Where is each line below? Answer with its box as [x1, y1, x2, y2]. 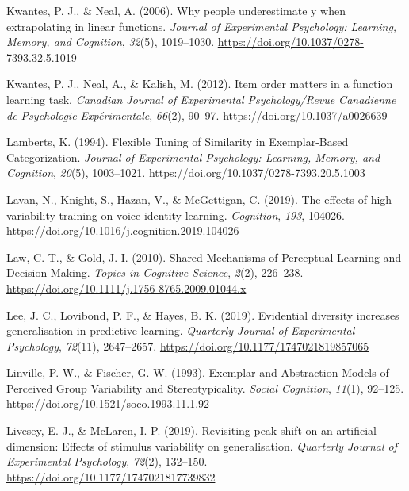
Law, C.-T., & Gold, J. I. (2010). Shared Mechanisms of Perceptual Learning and [6, 248, 402, 265]
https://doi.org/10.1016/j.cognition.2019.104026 [6, 222, 239, 239]
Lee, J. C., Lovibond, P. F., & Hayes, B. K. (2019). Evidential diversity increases [6, 306, 399, 323]
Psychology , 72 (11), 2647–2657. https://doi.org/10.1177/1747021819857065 [6, 337, 369, 354]
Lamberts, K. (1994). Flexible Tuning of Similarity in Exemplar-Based [6, 133, 349, 150]
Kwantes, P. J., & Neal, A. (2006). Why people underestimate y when [6, 2, 346, 18]
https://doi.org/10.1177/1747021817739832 [6, 468, 216, 485]
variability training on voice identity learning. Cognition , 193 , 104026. [6, 206, 345, 223]
